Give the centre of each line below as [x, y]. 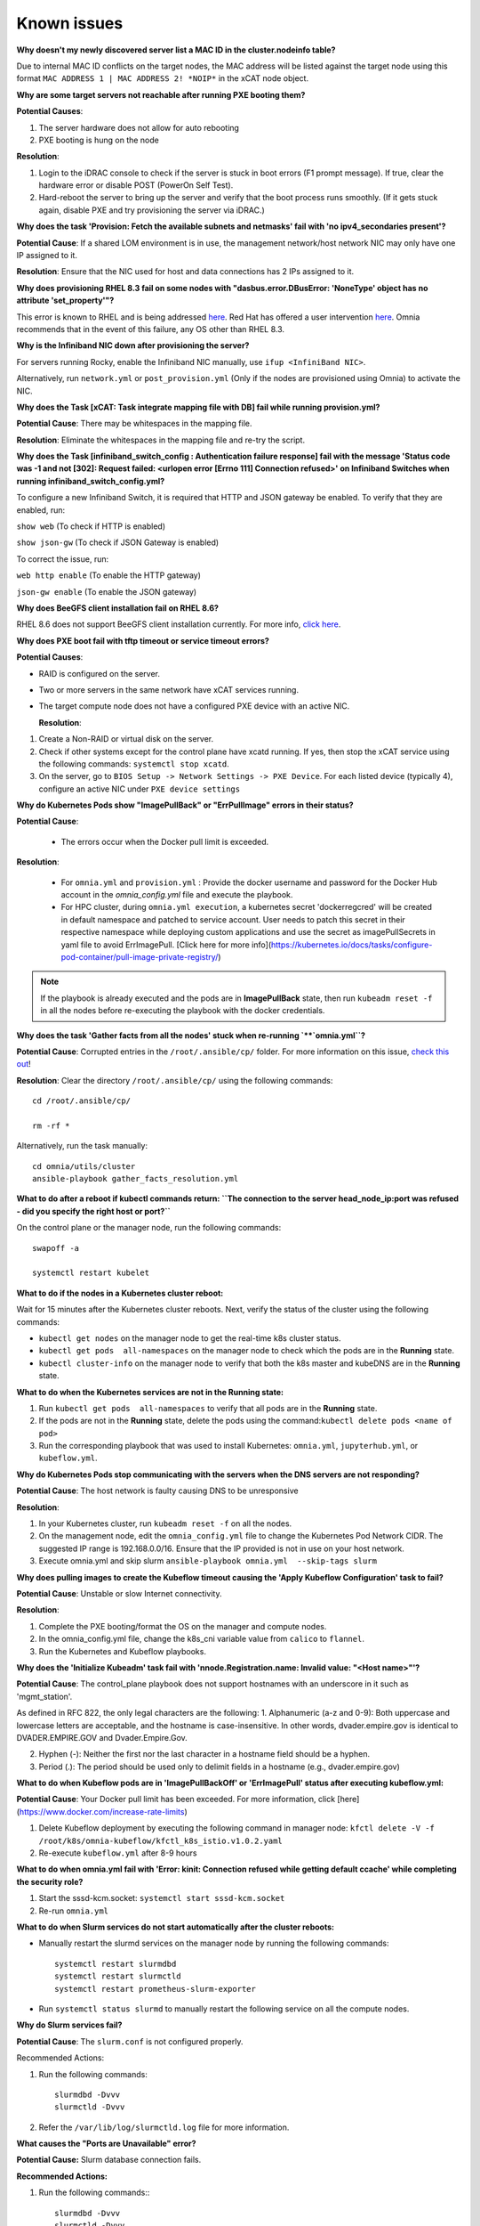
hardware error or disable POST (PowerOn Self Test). [136, 185]
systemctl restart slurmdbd [116, 1964]
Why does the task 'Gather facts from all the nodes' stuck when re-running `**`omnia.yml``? [191, 1035]
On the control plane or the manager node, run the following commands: [149, 1228]
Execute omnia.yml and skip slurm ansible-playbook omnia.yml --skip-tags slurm [208, 1561]
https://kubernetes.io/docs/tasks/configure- [352, 945]
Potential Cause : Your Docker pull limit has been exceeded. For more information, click [176, 1799]
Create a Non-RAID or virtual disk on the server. [126, 739]
